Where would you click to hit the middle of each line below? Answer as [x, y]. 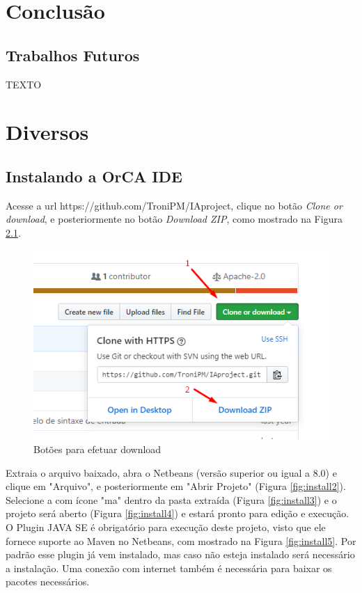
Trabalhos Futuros [73, 55]
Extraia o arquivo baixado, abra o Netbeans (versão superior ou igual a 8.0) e [171, 472]
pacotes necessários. [48, 582]
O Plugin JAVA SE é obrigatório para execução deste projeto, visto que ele [166, 527]
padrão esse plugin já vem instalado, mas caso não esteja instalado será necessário [180, 554]
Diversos [47, 132]
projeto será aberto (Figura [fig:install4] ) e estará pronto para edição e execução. [178, 513]
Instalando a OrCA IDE [94, 176]
